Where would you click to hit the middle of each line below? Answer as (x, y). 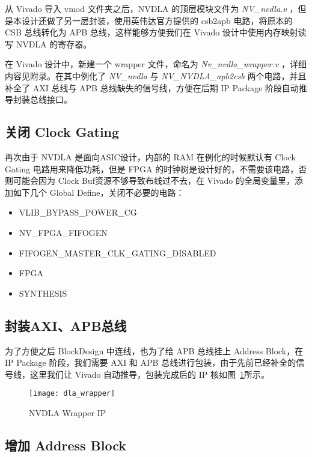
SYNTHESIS (43, 293)
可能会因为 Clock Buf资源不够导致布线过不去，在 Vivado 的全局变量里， (154, 180)
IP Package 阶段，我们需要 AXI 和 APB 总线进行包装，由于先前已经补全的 (151, 362)
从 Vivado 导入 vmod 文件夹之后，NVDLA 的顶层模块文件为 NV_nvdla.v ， (151, 8)
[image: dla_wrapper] (72, 394)
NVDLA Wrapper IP (68, 412)
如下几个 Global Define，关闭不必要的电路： (99, 192)
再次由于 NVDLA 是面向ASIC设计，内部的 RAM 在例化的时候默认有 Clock (150, 156)
